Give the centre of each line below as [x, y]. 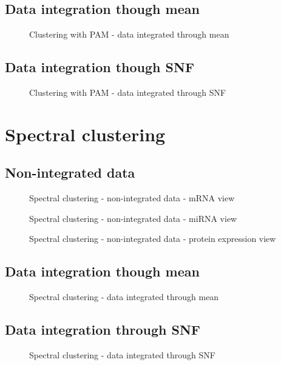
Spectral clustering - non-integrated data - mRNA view [132, 198]
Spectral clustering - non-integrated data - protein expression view [153, 239]
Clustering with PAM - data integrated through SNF [128, 92]
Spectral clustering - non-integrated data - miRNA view [133, 218]
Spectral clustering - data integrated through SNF [122, 354]
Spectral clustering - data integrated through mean [124, 297]
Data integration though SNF [100, 67]
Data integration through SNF [103, 330]
